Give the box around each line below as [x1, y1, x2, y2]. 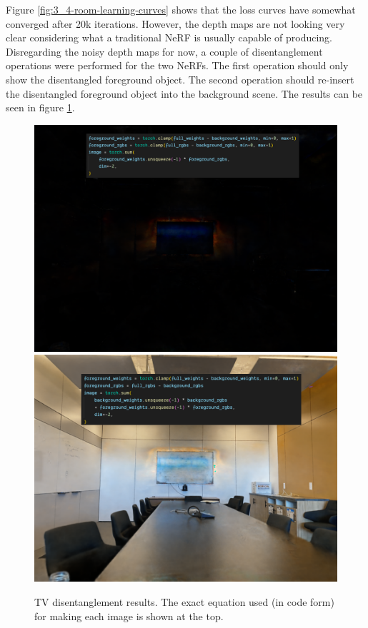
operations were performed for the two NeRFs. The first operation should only [6, 58, 349, 73]
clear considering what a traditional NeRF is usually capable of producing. [6, 30, 332, 45]
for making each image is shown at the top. [34, 608, 224, 623]
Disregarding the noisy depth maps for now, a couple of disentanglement [6, 44, 323, 59]
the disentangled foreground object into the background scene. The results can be [6, 86, 363, 101]
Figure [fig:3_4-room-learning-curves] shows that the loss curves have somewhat [6, 2, 356, 16]
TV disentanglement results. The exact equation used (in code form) [34, 594, 334, 609]
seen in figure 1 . [6, 100, 75, 115]
